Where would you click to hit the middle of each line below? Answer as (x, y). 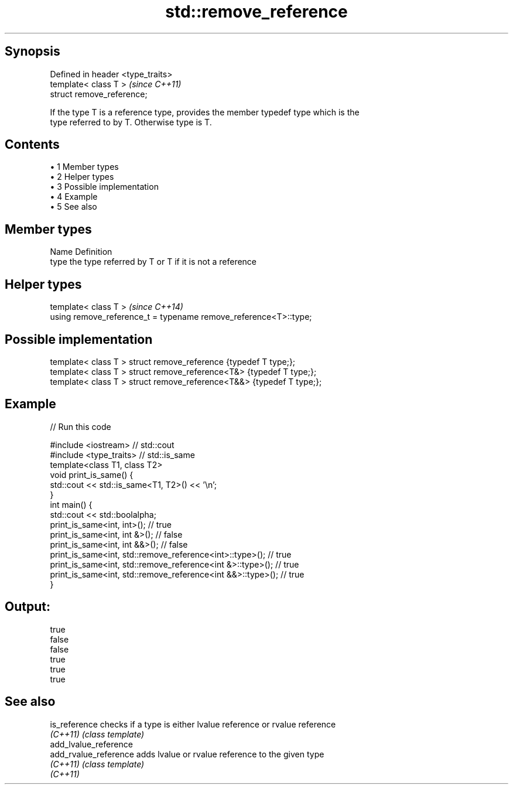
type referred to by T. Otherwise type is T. (131, 122)
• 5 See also (73, 207)
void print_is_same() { (92, 474)
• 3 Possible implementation (104, 187)
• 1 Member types (84, 167)
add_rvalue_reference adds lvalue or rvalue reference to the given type (187, 754)
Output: (28, 607)
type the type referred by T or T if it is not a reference (153, 262)
